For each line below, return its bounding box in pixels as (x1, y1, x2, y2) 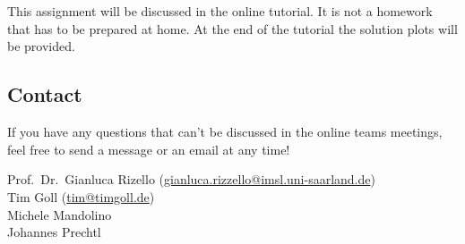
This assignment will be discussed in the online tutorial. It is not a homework (7, 2, 433, 21)
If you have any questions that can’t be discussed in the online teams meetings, (7, 122, 443, 141)
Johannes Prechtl (7, 223, 101, 241)
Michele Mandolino (7, 205, 112, 223)
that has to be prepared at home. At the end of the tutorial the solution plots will (7, 19, 458, 38)
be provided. (7, 37, 75, 55)
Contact (7, 80, 82, 108)
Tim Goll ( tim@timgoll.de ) (7, 187, 155, 206)
